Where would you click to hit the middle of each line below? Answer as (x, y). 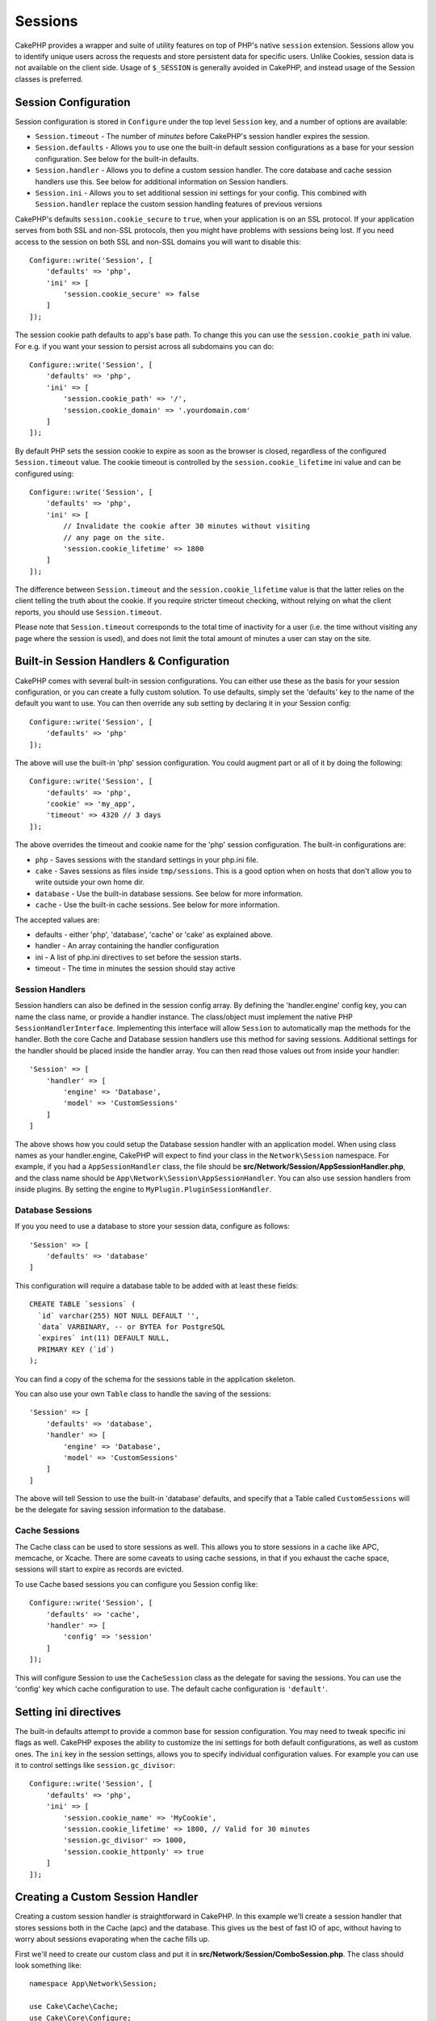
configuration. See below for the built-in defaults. (117, 158)
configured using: (44, 474)
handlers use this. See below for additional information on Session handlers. (161, 181)
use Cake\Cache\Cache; (74, 2006)
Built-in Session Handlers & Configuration (122, 662)
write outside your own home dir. (90, 882)
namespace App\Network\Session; (93, 1984)
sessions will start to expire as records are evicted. (99, 1569)
